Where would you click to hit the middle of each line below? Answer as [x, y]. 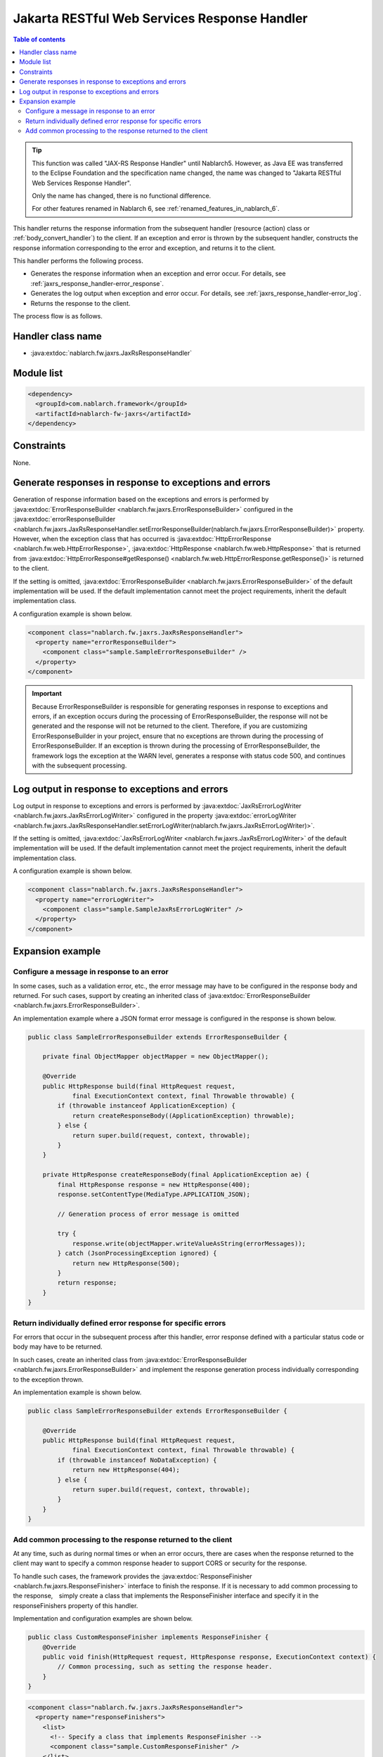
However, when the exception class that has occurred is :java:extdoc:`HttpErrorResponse [142, 538]
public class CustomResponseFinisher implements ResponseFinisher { [148, 1637]
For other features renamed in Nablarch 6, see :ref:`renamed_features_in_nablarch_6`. [156, 209]
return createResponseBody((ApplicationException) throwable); [183, 1115]
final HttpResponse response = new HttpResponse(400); [154, 1185]
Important [47, 694]
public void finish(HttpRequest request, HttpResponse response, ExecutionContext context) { [209, 1657]
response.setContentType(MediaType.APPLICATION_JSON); [154, 1194]
